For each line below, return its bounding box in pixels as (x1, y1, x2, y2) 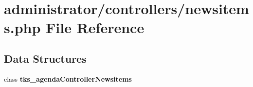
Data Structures (4, 51, 87, 66)
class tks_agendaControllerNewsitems (4, 73, 132, 84)
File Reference (46, 17, 145, 37)
